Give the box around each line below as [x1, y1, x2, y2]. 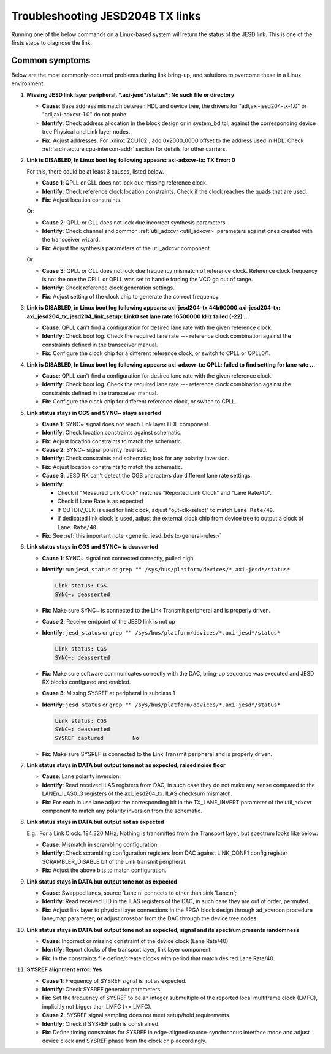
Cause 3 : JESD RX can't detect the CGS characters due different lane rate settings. [42, 472, 253, 479]
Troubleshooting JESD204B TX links [11, 9, 202, 23]
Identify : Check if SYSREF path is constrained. [42, 1020, 160, 1027]
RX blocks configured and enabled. [42, 678, 131, 686]
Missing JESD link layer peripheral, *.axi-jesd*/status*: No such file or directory [26, 91, 235, 98]
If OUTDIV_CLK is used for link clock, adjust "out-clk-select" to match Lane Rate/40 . [57, 506, 275, 513]
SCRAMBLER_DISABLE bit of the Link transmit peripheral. [42, 858, 187, 865]
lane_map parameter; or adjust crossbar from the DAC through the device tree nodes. [42, 915, 259, 922]
